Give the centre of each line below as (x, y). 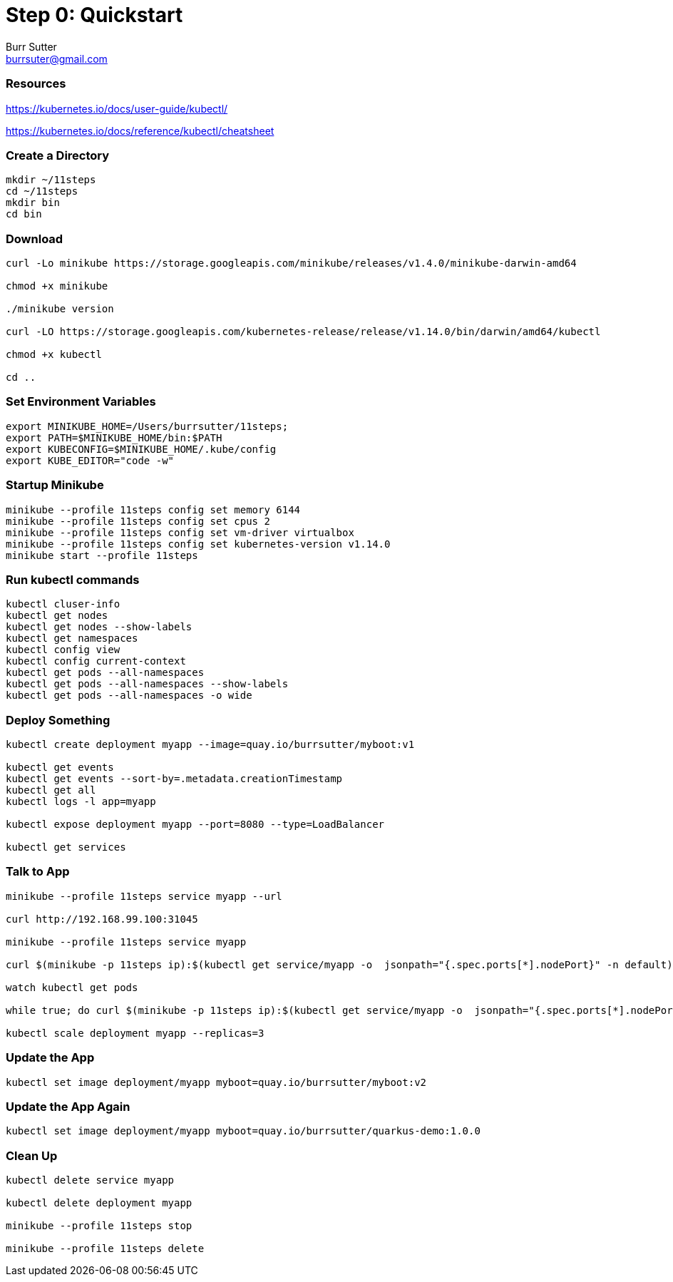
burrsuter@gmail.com (57, 58)
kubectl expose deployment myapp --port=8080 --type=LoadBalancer (195, 824)
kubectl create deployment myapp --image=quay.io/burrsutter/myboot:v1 (210, 744)
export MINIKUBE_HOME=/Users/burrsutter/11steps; (147, 426)
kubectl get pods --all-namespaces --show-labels (147, 684)
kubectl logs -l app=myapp (81, 801)
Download (35, 239)
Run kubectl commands (73, 579)
